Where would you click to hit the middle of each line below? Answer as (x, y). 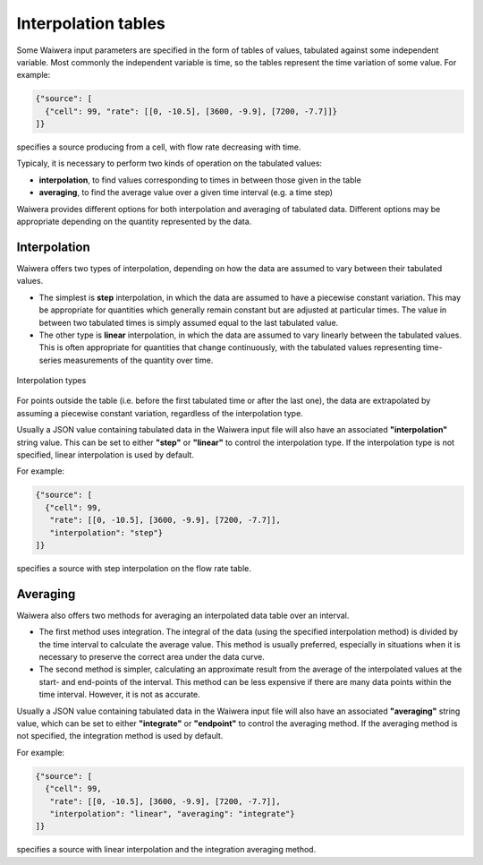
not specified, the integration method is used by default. (120, 736)
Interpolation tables (91, 23)
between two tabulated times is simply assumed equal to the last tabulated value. (189, 322)
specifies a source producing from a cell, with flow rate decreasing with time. (159, 147)
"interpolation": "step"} (106, 532)
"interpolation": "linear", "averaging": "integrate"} (172, 814)
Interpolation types (51, 381)
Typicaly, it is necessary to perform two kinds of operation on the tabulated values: (169, 163)
